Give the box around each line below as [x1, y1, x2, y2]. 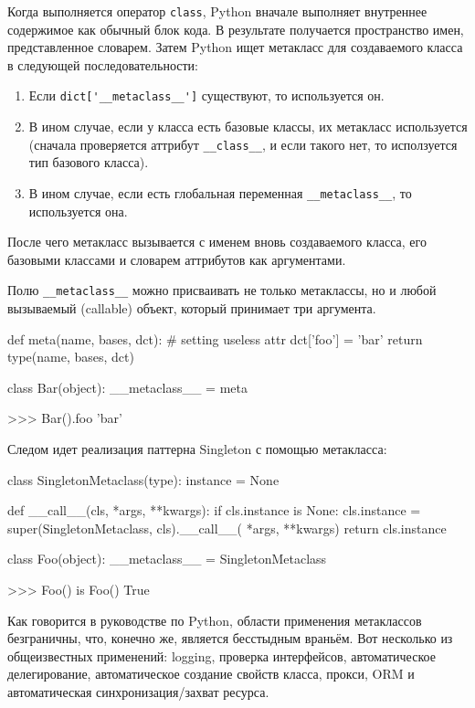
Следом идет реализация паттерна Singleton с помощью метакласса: [7, 439, 387, 458]
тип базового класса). [28, 153, 149, 172]
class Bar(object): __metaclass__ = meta [7, 377, 248, 396]
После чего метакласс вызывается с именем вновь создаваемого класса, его [7, 232, 427, 251]
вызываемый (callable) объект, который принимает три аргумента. [7, 299, 376, 318]
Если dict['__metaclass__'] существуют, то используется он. [28, 86, 385, 105]
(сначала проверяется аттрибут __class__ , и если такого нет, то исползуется [28, 134, 458, 153]
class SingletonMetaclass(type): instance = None [7, 470, 280, 489]
